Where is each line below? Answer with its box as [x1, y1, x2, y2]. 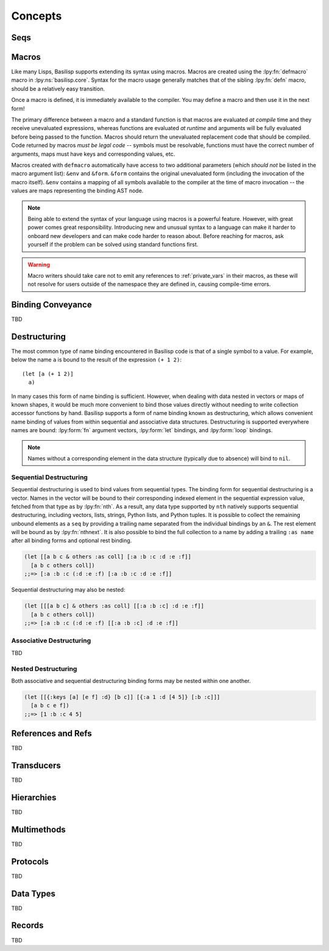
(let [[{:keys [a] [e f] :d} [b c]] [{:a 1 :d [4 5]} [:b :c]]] [24, 693, 221, 700]
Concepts [11, 9, 62, 23]
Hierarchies [11, 792, 57, 803]
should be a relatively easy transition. [11, 85, 105, 92]
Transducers [11, 760, 61, 770]
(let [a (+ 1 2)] [22, 370, 74, 377]
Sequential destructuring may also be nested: [11, 586, 126, 593]
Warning [27, 261, 50, 268]
